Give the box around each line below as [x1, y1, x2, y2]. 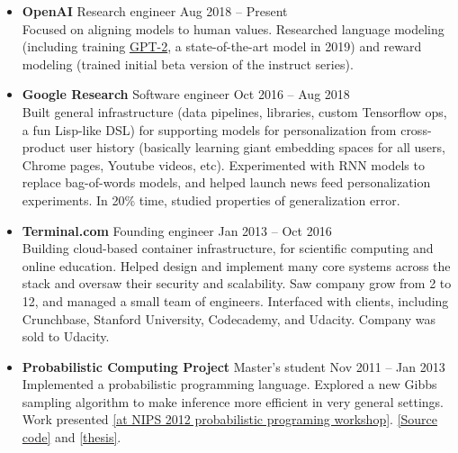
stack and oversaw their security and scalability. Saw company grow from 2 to [22, 274, 452, 293]
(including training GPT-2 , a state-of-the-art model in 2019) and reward [22, 37, 422, 56]
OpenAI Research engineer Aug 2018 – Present [22, 2, 288, 20]
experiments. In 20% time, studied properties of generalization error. [22, 190, 400, 209]
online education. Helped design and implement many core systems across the [22, 256, 451, 275]
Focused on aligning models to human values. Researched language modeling [22, 19, 445, 38]
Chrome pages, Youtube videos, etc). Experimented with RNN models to [22, 155, 425, 174]
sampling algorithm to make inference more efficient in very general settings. [22, 392, 445, 411]
